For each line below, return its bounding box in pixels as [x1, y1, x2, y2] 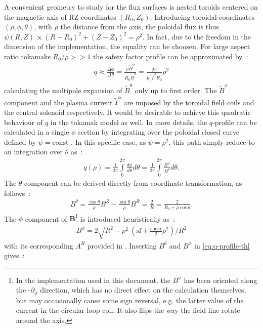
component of [25, 213, 67, 224]
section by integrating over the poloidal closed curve [78, 127, 239, 137]
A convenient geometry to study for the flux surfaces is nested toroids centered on [4, 2, 258, 12]
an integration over [4, 146, 63, 157]
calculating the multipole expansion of [4, 85, 122, 96]
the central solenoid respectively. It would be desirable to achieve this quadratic [4, 107, 251, 117]
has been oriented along [184, 274, 257, 285]
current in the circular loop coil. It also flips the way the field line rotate [16, 305, 240, 315]
